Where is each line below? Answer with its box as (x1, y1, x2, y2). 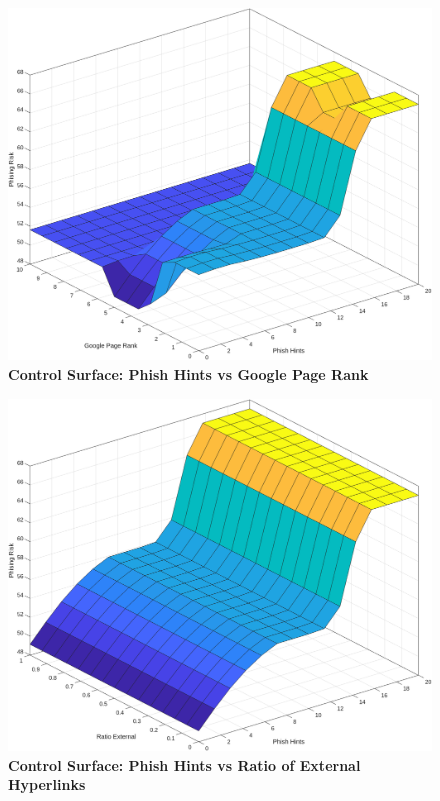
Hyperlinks (8, 774, 86, 795)
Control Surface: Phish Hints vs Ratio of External (8, 754, 361, 775)
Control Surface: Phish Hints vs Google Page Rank (8, 363, 369, 384)
